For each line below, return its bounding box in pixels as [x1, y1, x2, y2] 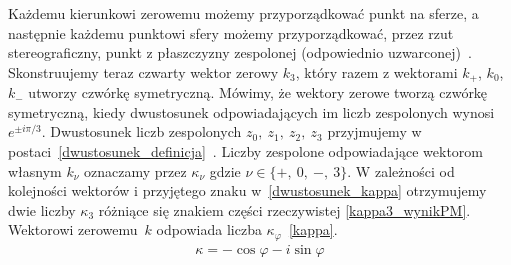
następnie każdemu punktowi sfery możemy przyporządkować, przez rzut [8, 22, 454, 43]
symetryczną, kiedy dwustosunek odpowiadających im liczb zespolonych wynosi [8, 101, 495, 122]
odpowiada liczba [156, 219, 262, 240]
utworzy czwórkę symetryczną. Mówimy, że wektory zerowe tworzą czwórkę [28, 82, 488, 103]
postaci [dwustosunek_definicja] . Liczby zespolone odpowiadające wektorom [8, 141, 484, 162]
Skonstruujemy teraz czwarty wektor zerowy [8, 61, 279, 82]
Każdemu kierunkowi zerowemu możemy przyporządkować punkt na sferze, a [8, 3, 479, 23]
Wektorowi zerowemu [8, 219, 138, 240]
